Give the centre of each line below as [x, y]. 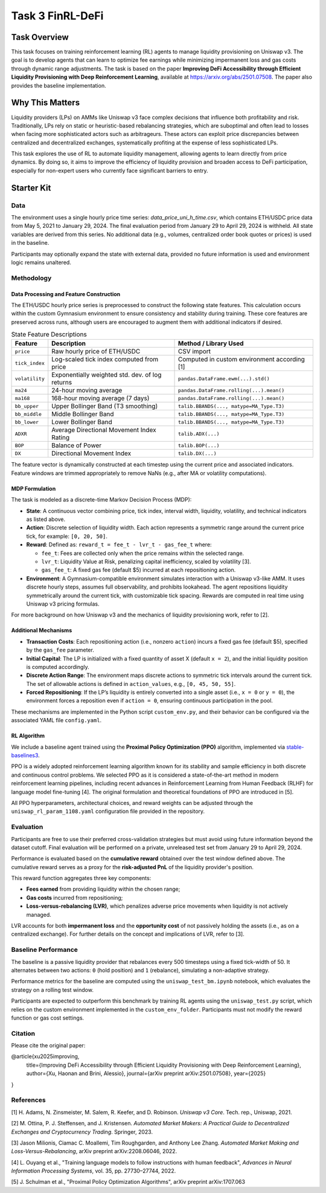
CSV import [195, 352]
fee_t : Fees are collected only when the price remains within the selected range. [143, 553]
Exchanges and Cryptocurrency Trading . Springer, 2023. [82, 1132]
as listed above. [46, 519]
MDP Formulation [34, 488]
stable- [295, 747]
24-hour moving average [87, 390]
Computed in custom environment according [241, 360]
